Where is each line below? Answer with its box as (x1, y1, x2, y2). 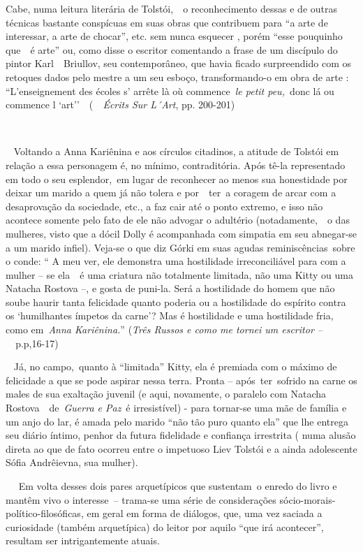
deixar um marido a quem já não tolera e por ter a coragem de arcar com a (6, 185, 336, 200)
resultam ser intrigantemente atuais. (6, 533, 160, 548)
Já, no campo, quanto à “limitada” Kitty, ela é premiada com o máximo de (13, 359, 337, 374)
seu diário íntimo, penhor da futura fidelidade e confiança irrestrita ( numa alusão (6, 428, 356, 442)
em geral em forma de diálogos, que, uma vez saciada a (87, 506, 323, 521)
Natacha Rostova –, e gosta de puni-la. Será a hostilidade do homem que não (6, 281, 335, 296)
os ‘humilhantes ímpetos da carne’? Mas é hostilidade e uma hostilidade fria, (6, 308, 334, 323)
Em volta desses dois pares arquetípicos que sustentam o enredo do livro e (18, 479, 337, 493)
